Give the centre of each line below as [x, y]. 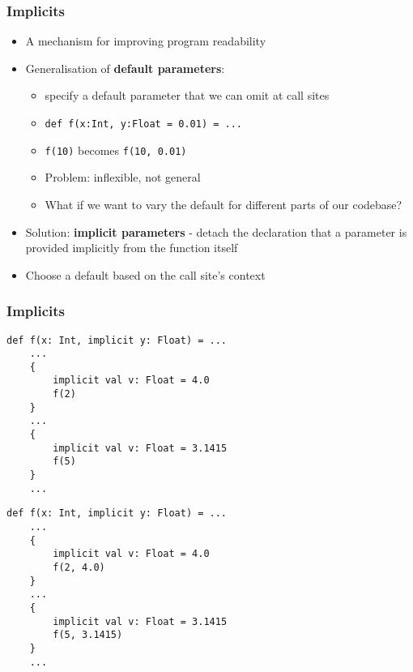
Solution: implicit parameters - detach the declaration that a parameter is [216, 231]
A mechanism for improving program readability [146, 41]
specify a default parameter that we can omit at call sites [187, 95]
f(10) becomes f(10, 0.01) [116, 150]
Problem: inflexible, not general [123, 177]
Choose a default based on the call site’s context [145, 274]
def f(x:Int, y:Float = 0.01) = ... [143, 124]
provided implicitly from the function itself [132, 248]
